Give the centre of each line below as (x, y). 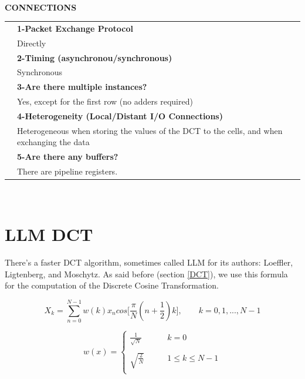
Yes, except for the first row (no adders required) (105, 101)
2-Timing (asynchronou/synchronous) (95, 57)
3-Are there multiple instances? (82, 87)
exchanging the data (53, 142)
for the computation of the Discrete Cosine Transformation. (112, 285)
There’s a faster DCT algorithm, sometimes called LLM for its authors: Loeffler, (149, 262)
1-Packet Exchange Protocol (75, 28)
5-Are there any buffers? (68, 157)
